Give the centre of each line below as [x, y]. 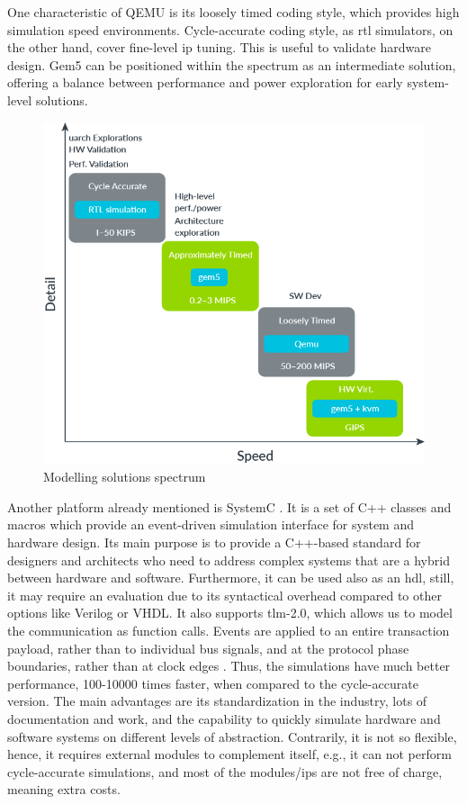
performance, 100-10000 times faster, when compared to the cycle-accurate [213, 683]
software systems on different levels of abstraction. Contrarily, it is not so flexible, [232, 736]
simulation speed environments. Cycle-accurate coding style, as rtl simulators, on [230, 29]
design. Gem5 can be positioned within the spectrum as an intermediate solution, [232, 64]
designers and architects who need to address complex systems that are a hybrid [229, 560]
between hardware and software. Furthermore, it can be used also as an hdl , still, [231, 578]
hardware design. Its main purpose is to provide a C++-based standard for [214, 542]
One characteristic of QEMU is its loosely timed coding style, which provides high [233, 12]
